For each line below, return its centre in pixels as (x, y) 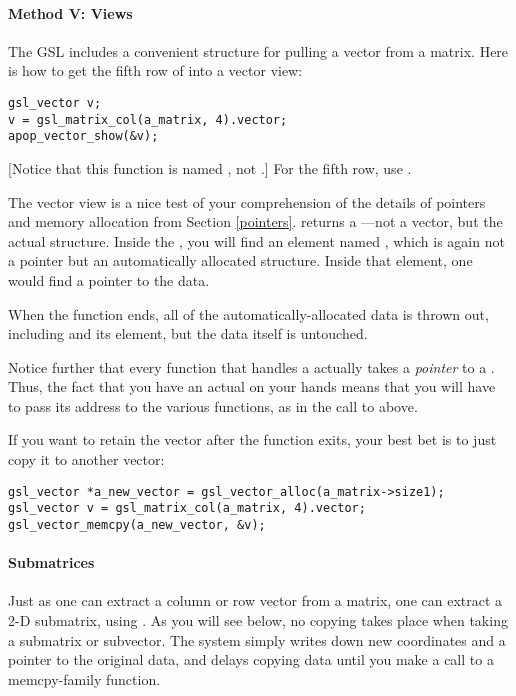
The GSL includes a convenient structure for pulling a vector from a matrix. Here (258, 50)
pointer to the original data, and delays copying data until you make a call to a (251, 659)
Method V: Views (70, 12)
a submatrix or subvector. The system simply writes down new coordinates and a (257, 639)
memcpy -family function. (84, 678)
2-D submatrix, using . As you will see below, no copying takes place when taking (258, 620)
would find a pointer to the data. (109, 279)
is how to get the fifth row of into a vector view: (155, 70)
